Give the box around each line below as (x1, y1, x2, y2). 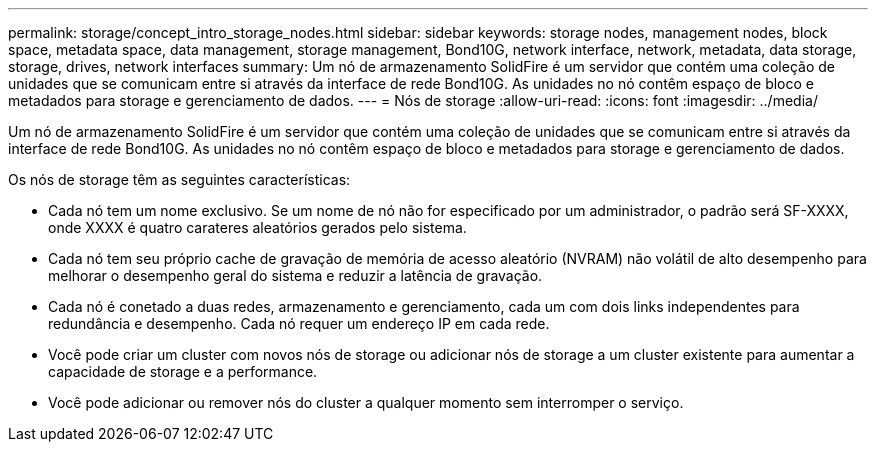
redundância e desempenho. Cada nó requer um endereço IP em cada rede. (48, 315, 550, 332)
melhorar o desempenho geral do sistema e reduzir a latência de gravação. (48, 267, 543, 284)
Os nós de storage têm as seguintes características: (8, 171, 351, 188)
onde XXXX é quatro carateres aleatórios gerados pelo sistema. (48, 219, 467, 236)
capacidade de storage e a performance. (48, 363, 318, 380)
